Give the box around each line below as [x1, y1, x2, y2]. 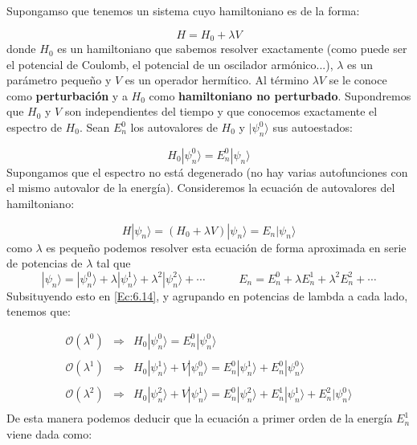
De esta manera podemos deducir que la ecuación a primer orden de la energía [6, 410, 393, 427]
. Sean [79, 119, 110, 136]
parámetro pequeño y [6, 71, 112, 88]
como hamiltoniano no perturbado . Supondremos [149, 87, 411, 104]
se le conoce [329, 71, 387, 88]
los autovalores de [130, 119, 218, 136]
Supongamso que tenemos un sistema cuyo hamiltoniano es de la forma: [6, 2, 360, 18]
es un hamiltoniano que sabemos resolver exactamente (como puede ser [57, 40, 407, 57]
